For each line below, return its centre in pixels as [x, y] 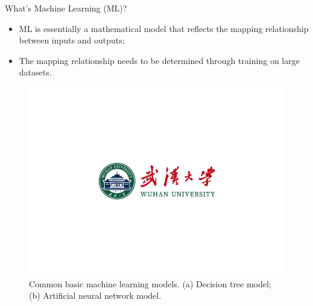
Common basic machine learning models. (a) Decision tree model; [150, 283]
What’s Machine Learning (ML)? [66, 8]
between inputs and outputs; [72, 40]
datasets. [35, 72]
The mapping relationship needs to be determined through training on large [159, 60]
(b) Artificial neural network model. [95, 295]
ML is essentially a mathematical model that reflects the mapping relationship [164, 28]
